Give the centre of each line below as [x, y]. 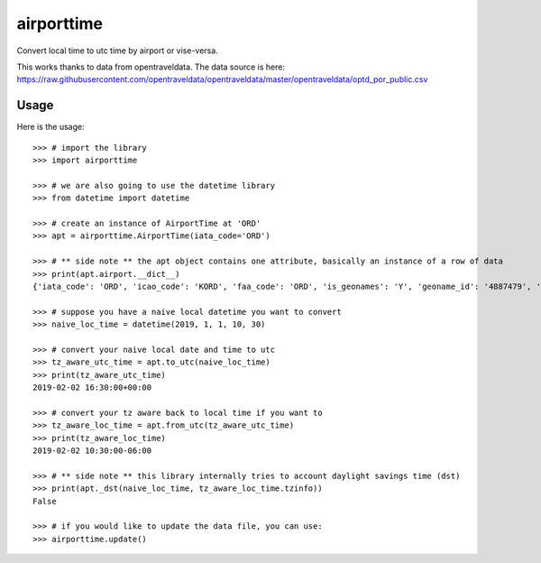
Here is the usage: [50, 127]
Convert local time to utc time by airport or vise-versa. [117, 51]
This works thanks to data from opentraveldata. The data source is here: [151, 67]
